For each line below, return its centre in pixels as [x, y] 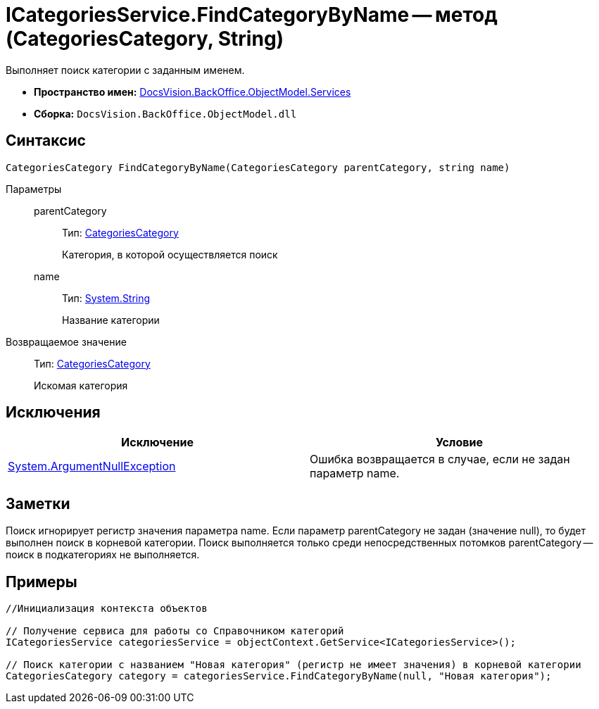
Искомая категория [81, 385]
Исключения [53, 413]
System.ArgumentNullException [92, 466]
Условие [459, 443]
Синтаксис [46, 141]
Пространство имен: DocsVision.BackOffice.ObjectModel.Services [193, 92]
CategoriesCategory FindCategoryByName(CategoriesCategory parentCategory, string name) [258, 167]
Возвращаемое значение [66, 341]
